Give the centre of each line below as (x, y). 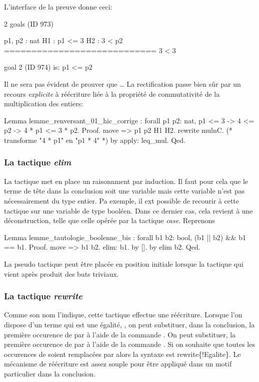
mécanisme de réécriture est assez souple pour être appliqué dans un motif (118, 364)
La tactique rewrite (43, 296)
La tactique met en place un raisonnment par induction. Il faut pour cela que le (126, 181)
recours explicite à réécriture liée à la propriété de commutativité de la (112, 93)
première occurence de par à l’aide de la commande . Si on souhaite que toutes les (129, 344)
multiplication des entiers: (44, 104)
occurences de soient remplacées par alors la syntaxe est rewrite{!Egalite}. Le (122, 354)
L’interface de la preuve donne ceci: (58, 7)
